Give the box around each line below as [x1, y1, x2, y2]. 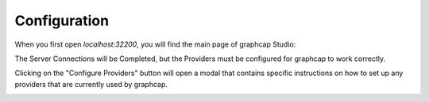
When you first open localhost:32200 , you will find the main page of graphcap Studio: [14, 40, 296, 49]
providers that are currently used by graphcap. [14, 79, 168, 89]
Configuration [14, 12, 110, 29]
